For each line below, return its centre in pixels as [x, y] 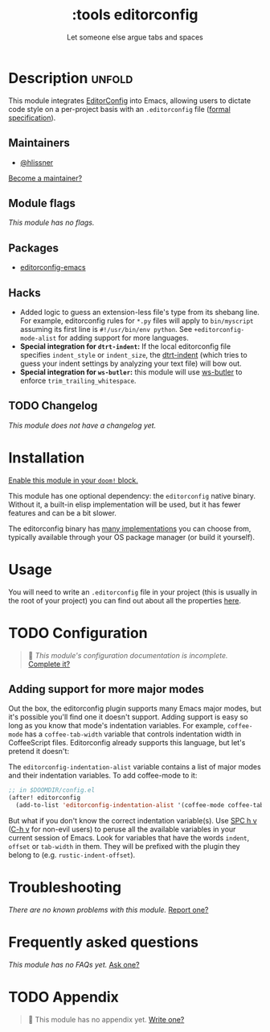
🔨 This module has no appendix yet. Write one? [106, 1019]
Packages [33, 248]
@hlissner [37, 162]
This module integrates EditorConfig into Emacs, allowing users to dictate [130, 100]
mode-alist [38, 338]
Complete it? [49, 664]
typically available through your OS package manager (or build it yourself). [132, 537]
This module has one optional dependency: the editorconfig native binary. [132, 495]
